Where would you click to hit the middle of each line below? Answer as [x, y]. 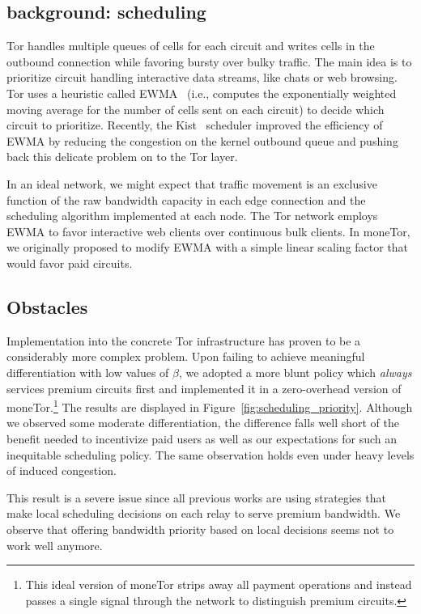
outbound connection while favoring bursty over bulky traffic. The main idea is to [209, 61]
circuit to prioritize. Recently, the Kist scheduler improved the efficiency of [195, 125]
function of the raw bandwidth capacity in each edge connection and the [186, 199]
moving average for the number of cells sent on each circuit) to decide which [196, 109]
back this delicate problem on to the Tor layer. [122, 157]
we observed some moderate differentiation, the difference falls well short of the [203, 423]
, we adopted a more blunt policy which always [296, 372]
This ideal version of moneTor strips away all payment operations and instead [219, 584]
